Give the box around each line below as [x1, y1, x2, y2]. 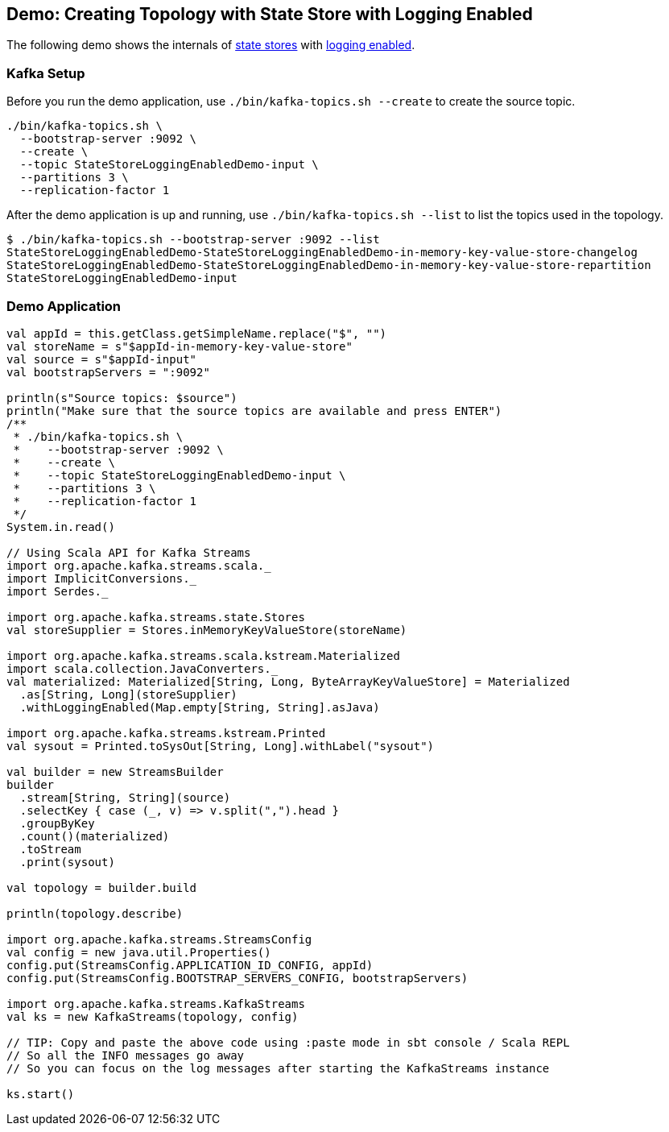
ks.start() [6, 1087, 75, 1101]
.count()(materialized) [19, 829, 170, 843]
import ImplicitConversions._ [6, 571, 197, 585]
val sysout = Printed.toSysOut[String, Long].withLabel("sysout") [6, 739, 435, 753]
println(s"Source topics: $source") [6, 391, 237, 404]
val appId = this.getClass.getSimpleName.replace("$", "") [6, 326, 387, 340]
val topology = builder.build [6, 881, 197, 894]
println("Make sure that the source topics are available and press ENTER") [6, 404, 502, 417]
